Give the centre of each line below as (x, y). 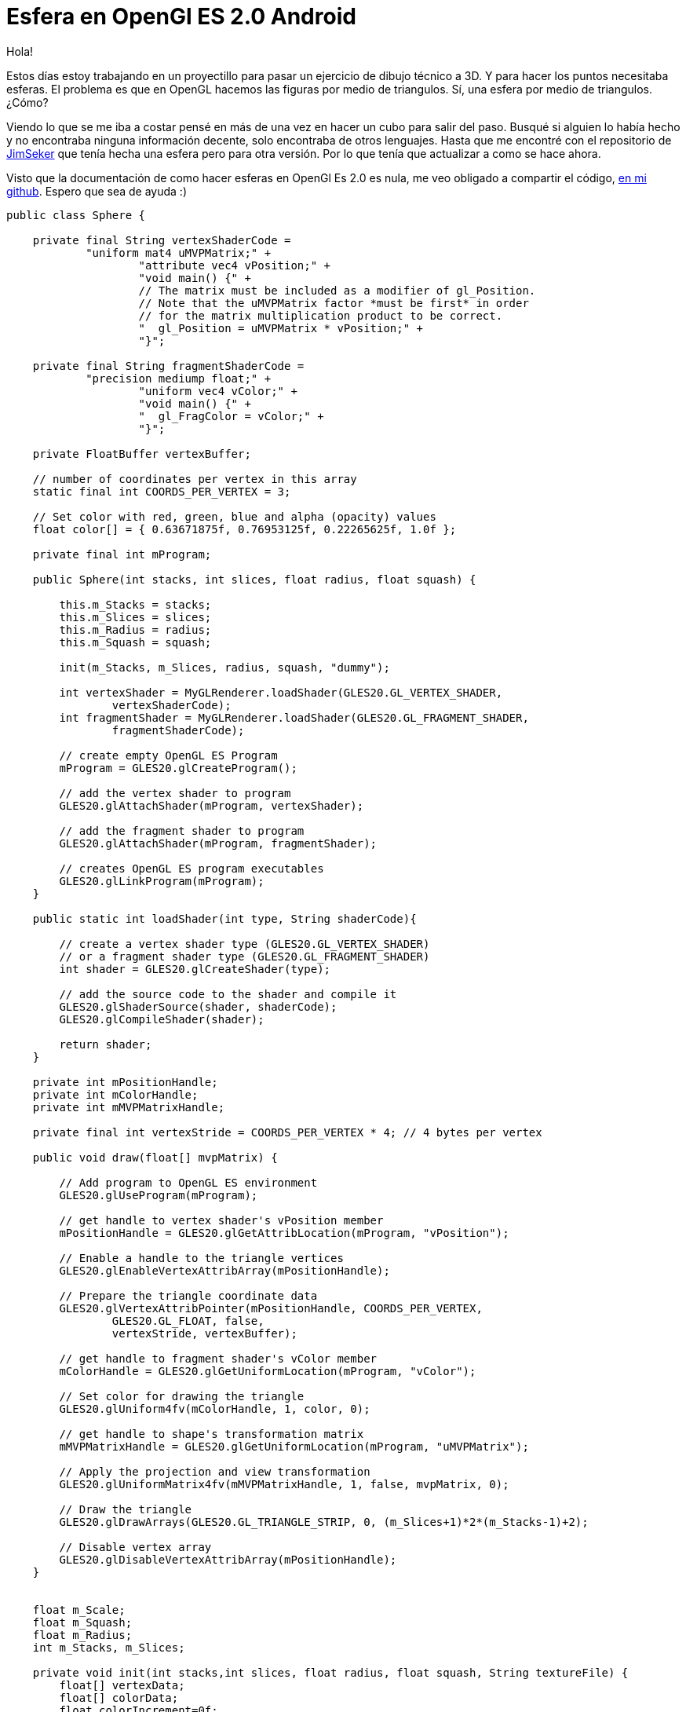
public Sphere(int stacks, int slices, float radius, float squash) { (254, 579)
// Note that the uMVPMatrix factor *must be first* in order (334, 303)
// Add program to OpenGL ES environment (188, 1182)
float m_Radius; (82, 1635)
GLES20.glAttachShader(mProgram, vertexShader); (212, 805)
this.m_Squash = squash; (135, 642)
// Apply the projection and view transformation (215, 1471)
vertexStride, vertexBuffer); (204, 1333)
